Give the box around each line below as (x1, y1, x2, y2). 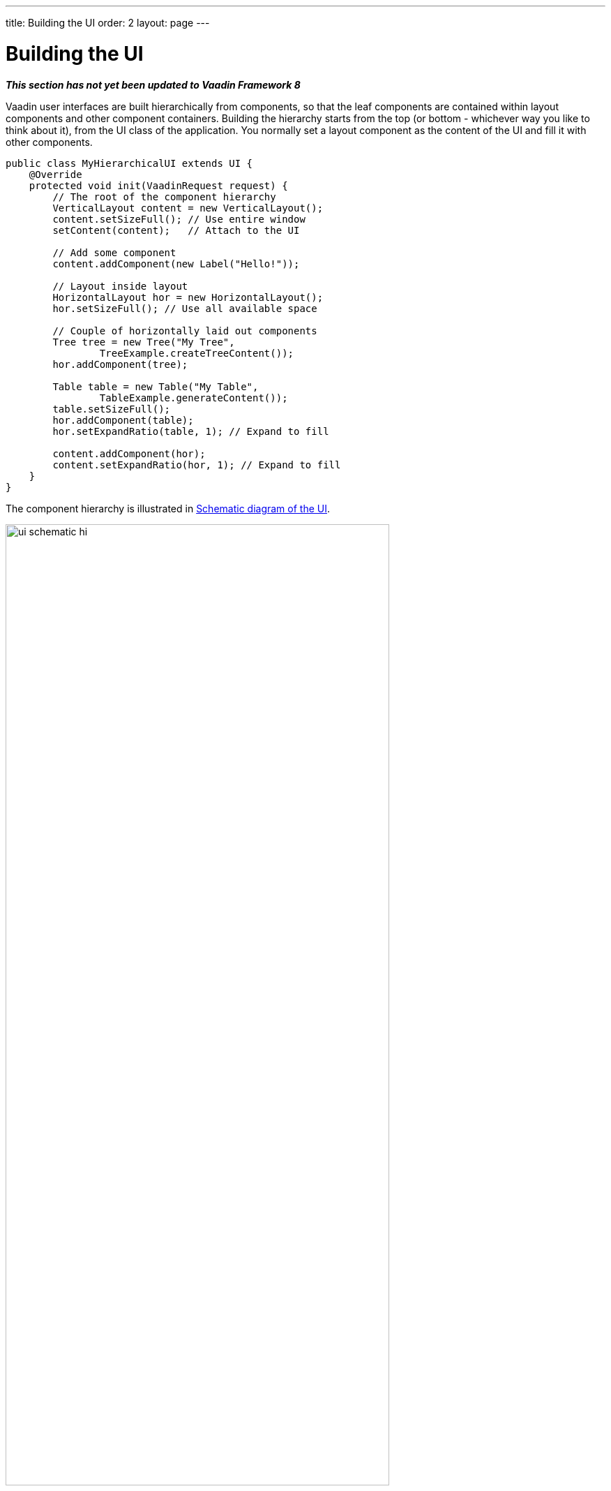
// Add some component (52, 246, 176, 258)
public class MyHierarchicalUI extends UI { (6, 157, 253, 169)
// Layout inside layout (52, 280, 188, 292)
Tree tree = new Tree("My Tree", (52, 336, 235, 348)
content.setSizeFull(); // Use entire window (52, 213, 305, 225)
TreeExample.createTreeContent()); (99, 347, 294, 359)
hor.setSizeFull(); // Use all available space (52, 302, 317, 314)
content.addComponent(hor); (52, 447, 206, 459)
